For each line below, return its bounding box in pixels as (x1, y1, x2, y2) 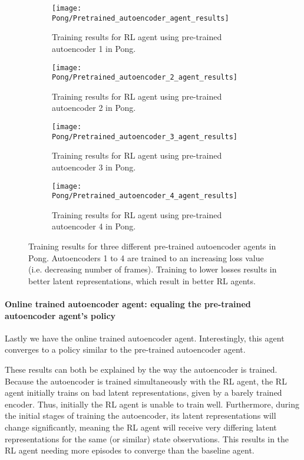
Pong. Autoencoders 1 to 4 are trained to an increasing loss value (28, 251, 264, 264)
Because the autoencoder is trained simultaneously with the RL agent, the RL (5, 374, 287, 387)
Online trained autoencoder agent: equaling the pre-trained (5, 297, 251, 310)
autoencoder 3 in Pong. (52, 160, 136, 173)
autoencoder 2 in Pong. (52, 101, 136, 114)
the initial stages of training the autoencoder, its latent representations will (5, 409, 276, 422)
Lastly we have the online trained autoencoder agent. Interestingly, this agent (5, 331, 285, 344)
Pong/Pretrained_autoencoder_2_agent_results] (52, 73, 237, 82)
